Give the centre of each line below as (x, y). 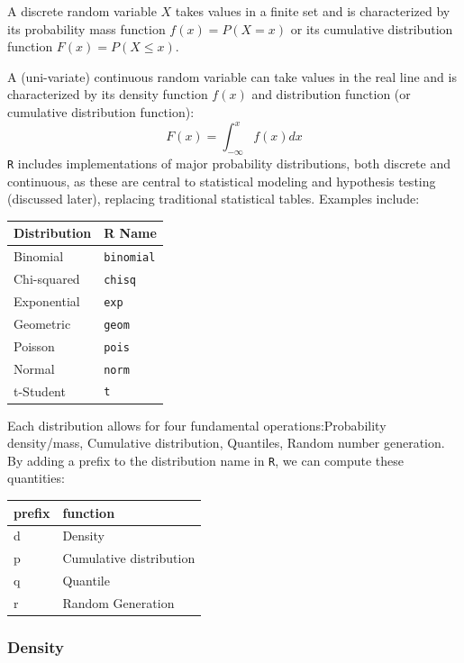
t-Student (40, 391)
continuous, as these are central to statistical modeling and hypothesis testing (222, 181)
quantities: (36, 478)
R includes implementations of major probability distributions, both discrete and (229, 163)
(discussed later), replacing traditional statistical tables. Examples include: (214, 199)
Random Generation (118, 602)
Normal (34, 368)
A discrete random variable (82, 11)
